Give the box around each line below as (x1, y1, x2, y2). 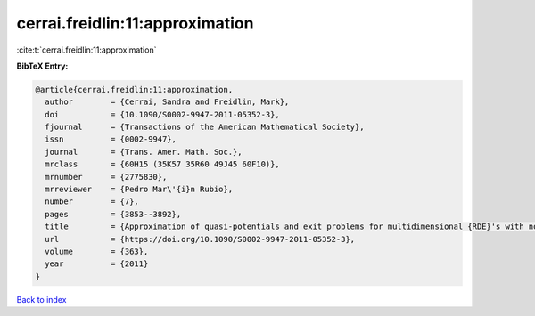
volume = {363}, (45, 247, 149, 256)
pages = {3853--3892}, (45, 209, 182, 219)
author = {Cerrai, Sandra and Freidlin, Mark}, (45, 97, 290, 107)
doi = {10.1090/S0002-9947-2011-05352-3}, (45, 109, 280, 119)
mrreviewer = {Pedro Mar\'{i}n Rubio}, (45, 184, 234, 195)
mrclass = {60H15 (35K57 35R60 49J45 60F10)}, (45, 159, 280, 169)
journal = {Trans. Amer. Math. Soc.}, (45, 147, 243, 157)
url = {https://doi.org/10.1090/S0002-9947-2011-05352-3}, (45, 234, 356, 244)
